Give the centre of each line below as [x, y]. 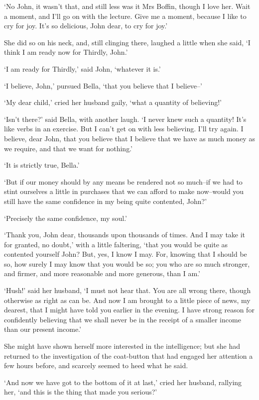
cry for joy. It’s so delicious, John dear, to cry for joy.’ [86, 26]
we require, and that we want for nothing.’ [68, 148]
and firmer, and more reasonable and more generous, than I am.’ [102, 273]
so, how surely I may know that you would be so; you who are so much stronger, [127, 263]
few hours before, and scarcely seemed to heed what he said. [96, 365]
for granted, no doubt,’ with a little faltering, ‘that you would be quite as [116, 244]
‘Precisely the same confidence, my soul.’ [65, 218]
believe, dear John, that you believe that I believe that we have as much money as [129, 138]
